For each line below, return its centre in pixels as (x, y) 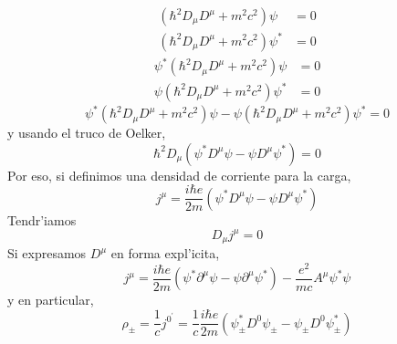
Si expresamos (47, 253)
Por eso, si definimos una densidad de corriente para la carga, (179, 175)
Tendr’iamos (42, 219)
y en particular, (51, 300)
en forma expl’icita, (165, 253)
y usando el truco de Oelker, (87, 133)
